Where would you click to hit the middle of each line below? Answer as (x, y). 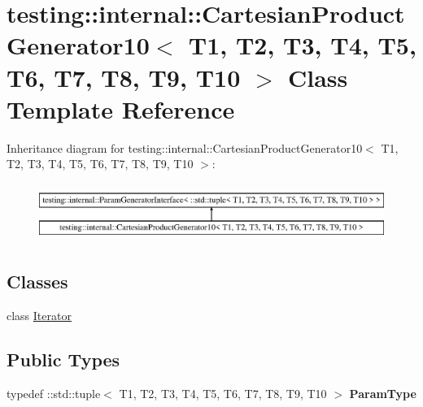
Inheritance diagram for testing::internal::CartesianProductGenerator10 (185, 147)
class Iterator (39, 316)
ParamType (383, 393)
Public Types (63, 359)
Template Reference (121, 108)
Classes (37, 281)
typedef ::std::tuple (54, 393)
